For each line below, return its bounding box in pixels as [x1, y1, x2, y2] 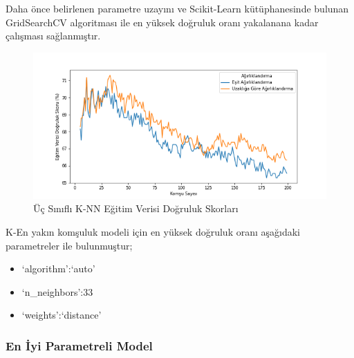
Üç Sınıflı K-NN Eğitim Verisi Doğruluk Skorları [33, 201, 239, 216]
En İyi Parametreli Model [6, 337, 153, 354]
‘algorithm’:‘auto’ [21, 261, 95, 276]
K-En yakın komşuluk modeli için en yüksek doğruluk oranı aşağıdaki [6, 224, 301, 238]
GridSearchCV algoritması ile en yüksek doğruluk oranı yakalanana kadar [6, 15, 319, 29]
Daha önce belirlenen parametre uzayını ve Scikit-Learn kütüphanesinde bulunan [6, 1, 349, 15]
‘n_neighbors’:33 [21, 284, 93, 299]
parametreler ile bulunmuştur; [6, 238, 133, 252]
